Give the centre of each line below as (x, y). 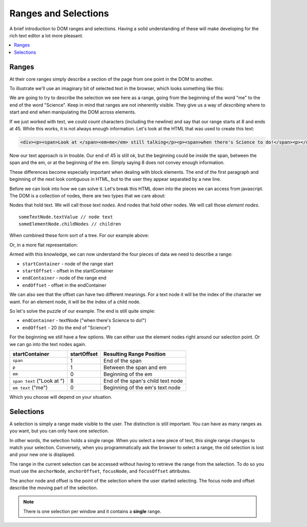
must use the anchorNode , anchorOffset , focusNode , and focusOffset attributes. (100, 471)
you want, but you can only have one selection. (59, 431)
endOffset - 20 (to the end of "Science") (67, 328)
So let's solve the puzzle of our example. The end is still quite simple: (82, 311)
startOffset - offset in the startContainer (68, 271)
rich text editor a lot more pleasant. (47, 35)
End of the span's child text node (143, 381)
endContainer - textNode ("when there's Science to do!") (84, 320)
